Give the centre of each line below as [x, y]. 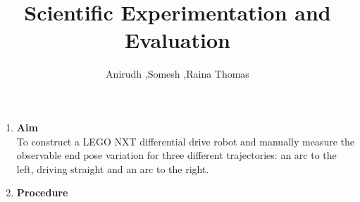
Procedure [42, 192]
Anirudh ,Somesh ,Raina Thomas [178, 74]
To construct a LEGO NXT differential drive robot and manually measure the [185, 141]
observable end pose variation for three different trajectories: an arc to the [176, 155]
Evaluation [178, 40]
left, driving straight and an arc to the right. [113, 168]
